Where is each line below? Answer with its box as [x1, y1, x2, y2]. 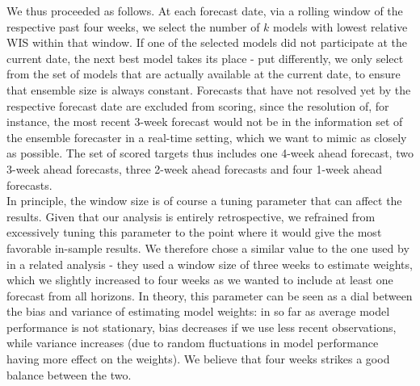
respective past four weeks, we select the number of [6, 18, 260, 35]
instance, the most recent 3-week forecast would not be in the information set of [6, 113, 403, 130]
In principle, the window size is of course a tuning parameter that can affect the [6, 192, 402, 209]
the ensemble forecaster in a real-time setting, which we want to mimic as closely [6, 128, 407, 145]
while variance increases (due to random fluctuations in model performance [6, 334, 379, 351]
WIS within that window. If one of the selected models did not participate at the [6, 34, 408, 51]
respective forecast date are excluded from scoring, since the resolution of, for [6, 97, 389, 114]
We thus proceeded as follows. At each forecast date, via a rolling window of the [6, 2, 403, 19]
